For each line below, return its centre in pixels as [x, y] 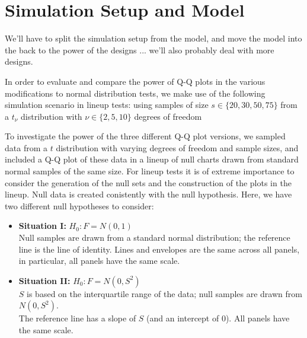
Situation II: [44, 280]
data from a [26, 147]
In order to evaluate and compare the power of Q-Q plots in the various [135, 81]
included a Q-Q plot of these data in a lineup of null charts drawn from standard [152, 159]
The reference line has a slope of [77, 318]
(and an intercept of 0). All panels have [218, 318]
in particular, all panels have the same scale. [99, 261]
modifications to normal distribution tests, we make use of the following [135, 93]
